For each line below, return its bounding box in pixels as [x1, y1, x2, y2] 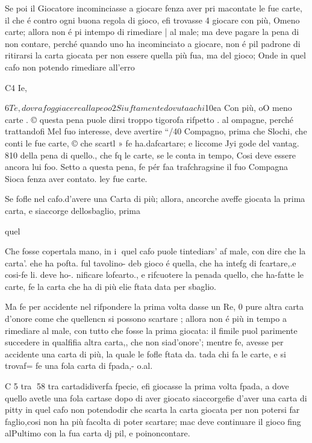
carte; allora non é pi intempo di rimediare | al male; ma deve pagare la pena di [5, 25, 299, 38]
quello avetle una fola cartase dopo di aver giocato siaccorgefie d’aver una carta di [5, 391, 307, 404]
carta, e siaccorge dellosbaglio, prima [5, 204, 141, 216]
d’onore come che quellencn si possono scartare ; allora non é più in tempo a [5, 312, 287, 325]
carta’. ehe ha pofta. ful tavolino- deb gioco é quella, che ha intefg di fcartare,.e [5, 256, 296, 269]
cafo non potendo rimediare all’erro [5, 60, 135, 73]
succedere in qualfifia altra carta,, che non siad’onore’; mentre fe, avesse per [5, 336, 284, 348]
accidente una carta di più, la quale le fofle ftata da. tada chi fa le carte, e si [5, 347, 286, 360]
